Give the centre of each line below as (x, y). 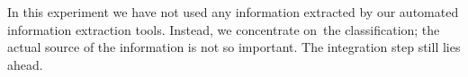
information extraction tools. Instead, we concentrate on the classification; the (224, 29)
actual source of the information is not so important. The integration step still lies (234, 47)
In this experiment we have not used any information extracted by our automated (233, 12)
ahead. (25, 64)
